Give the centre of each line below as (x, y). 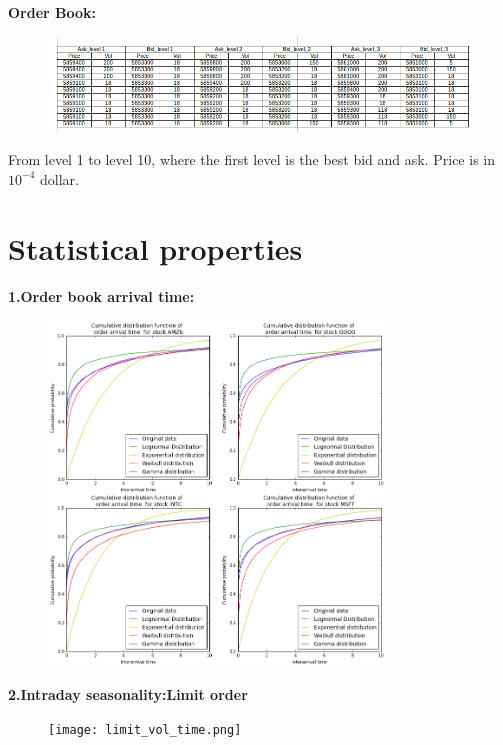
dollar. (59, 178)
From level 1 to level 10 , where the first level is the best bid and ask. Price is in (251, 159)
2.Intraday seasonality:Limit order (128, 694)
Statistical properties (155, 247)
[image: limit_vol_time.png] (145, 729)
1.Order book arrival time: (101, 295)
